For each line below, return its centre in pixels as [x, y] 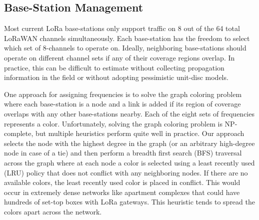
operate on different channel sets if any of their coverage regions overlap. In [119, 57]
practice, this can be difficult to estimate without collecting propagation [114, 67]
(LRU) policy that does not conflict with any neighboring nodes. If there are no [126, 172]
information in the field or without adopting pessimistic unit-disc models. [116, 77]
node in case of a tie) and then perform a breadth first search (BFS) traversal [123, 153]
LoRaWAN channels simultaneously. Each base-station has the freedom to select [127, 38]
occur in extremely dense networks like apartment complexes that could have [122, 192]
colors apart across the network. [53, 211]
